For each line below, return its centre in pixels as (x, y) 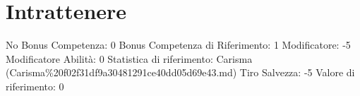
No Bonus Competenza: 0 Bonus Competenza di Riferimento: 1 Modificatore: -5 (178, 45)
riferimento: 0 (35, 86)
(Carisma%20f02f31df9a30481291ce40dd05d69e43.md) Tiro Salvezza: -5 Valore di (180, 72)
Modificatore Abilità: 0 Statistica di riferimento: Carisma (129, 58)
